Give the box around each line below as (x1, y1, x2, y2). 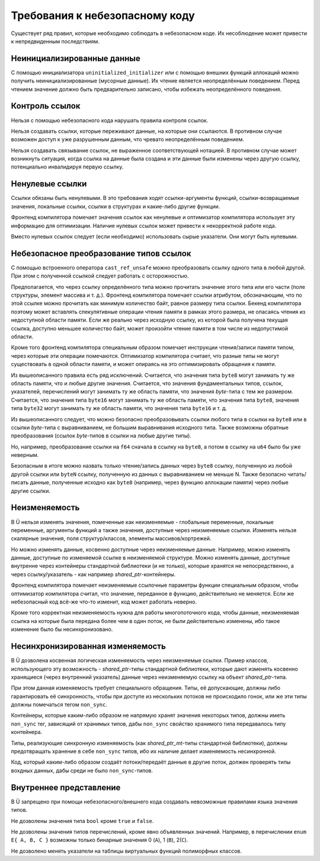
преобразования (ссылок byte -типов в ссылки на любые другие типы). (11, 432, 192, 439)
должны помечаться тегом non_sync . (11, 701, 108, 709)
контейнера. (11, 729, 43, 736)
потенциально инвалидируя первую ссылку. (11, 163, 124, 170)
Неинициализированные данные (11, 53, 140, 63)
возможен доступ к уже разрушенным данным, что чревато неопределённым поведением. (11, 136, 244, 143)
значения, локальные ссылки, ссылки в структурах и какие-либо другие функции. (11, 202, 220, 210)
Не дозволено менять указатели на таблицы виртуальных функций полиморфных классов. (11, 847, 242, 854)
